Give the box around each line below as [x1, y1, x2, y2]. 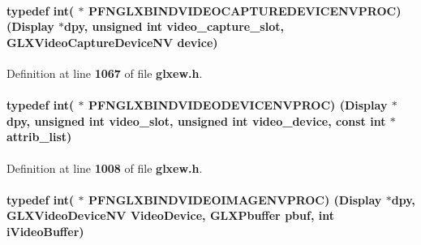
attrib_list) [6, 128, 72, 145]
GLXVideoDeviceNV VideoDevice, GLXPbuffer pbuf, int [6, 207, 334, 224]
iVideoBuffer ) [6, 222, 84, 239]
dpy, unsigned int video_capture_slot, [64, 18, 284, 35]
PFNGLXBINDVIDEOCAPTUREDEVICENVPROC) [88, 2, 402, 19]
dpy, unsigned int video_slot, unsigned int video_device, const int [6, 112, 386, 129]
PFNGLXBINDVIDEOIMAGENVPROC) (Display [88, 191, 382, 208]
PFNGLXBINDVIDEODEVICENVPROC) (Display [88, 97, 388, 114]
